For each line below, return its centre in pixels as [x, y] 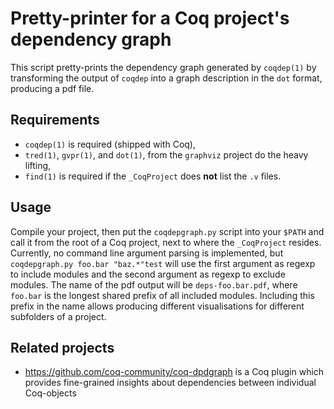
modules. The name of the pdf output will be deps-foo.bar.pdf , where [154, 284]
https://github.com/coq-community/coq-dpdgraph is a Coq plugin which [174, 372]
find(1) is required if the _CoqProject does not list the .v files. [153, 176]
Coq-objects [50, 393]
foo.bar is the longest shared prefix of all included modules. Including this [162, 295]
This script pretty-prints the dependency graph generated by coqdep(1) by [163, 67]
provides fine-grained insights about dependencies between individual [170, 383]
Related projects [62, 347]
